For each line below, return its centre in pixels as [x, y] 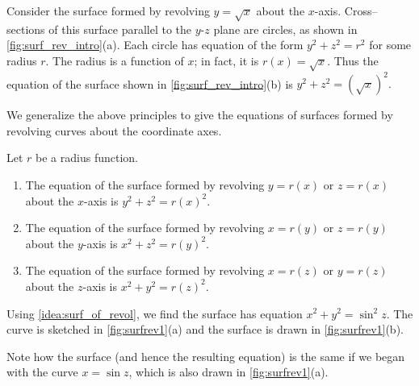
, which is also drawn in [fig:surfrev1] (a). [228, 372]
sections [26, 29]
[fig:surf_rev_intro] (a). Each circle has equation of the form [155, 45]
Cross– [361, 10]
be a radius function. [87, 158]
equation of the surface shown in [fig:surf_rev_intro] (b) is [150, 83]
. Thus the [353, 60]
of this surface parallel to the [120, 29]
